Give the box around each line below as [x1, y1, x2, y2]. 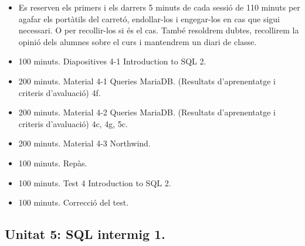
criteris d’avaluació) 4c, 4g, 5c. [18, 117, 128, 129]
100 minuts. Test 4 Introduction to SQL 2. [18, 176, 171, 189]
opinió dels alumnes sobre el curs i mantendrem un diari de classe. [18, 35, 257, 47]
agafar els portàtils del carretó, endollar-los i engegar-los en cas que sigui [18, 12, 280, 25]
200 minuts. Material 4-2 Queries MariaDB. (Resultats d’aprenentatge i [18, 106, 276, 118]
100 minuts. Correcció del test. [18, 196, 129, 209]
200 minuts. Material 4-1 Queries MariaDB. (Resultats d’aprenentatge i [18, 74, 276, 87]
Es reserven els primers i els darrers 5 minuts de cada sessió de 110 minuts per [18, 1, 300, 13]
